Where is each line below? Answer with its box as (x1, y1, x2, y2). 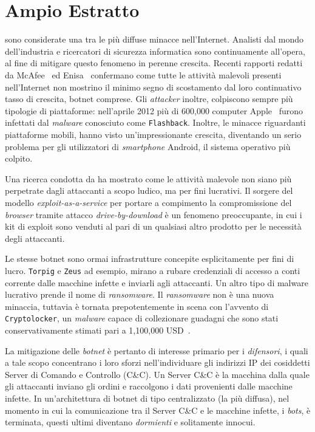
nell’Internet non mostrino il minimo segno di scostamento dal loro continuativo (5, 80, 302, 93)
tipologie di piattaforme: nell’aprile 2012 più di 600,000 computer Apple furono (5, 104, 303, 117)
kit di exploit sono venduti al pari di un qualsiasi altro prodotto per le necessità (5, 220, 302, 233)
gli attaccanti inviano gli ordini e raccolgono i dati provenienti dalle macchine (5, 380, 293, 393)
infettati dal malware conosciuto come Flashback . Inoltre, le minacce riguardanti (5, 116, 306, 129)
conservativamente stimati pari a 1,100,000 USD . (5, 323, 191, 336)
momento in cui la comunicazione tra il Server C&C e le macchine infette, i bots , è (5, 403, 311, 416)
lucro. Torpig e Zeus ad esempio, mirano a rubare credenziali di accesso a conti (5, 264, 300, 276)
